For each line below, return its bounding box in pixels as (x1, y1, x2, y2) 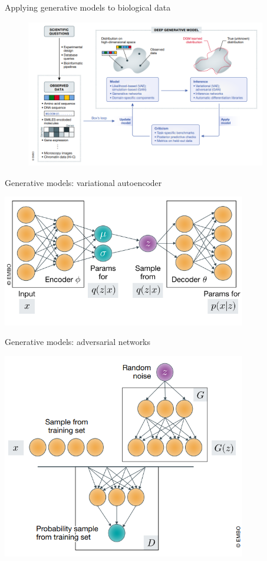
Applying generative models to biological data (5, 1, 171, 13)
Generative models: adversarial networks (5, 336, 151, 348)
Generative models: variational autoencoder (5, 176, 162, 188)
